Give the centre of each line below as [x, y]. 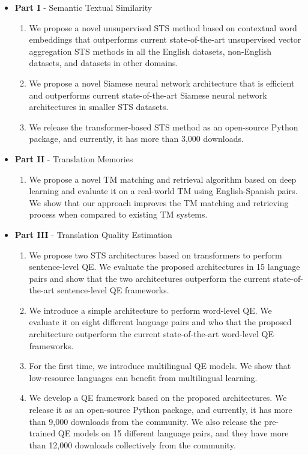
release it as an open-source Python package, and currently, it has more [161, 410]
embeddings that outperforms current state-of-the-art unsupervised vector [165, 39]
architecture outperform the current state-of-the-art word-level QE [151, 334]
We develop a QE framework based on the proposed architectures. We [158, 398]
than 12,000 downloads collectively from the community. [132, 444]
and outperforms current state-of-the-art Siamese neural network [148, 95]
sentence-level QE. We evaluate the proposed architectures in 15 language [165, 267]
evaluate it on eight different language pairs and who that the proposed [160, 322]
